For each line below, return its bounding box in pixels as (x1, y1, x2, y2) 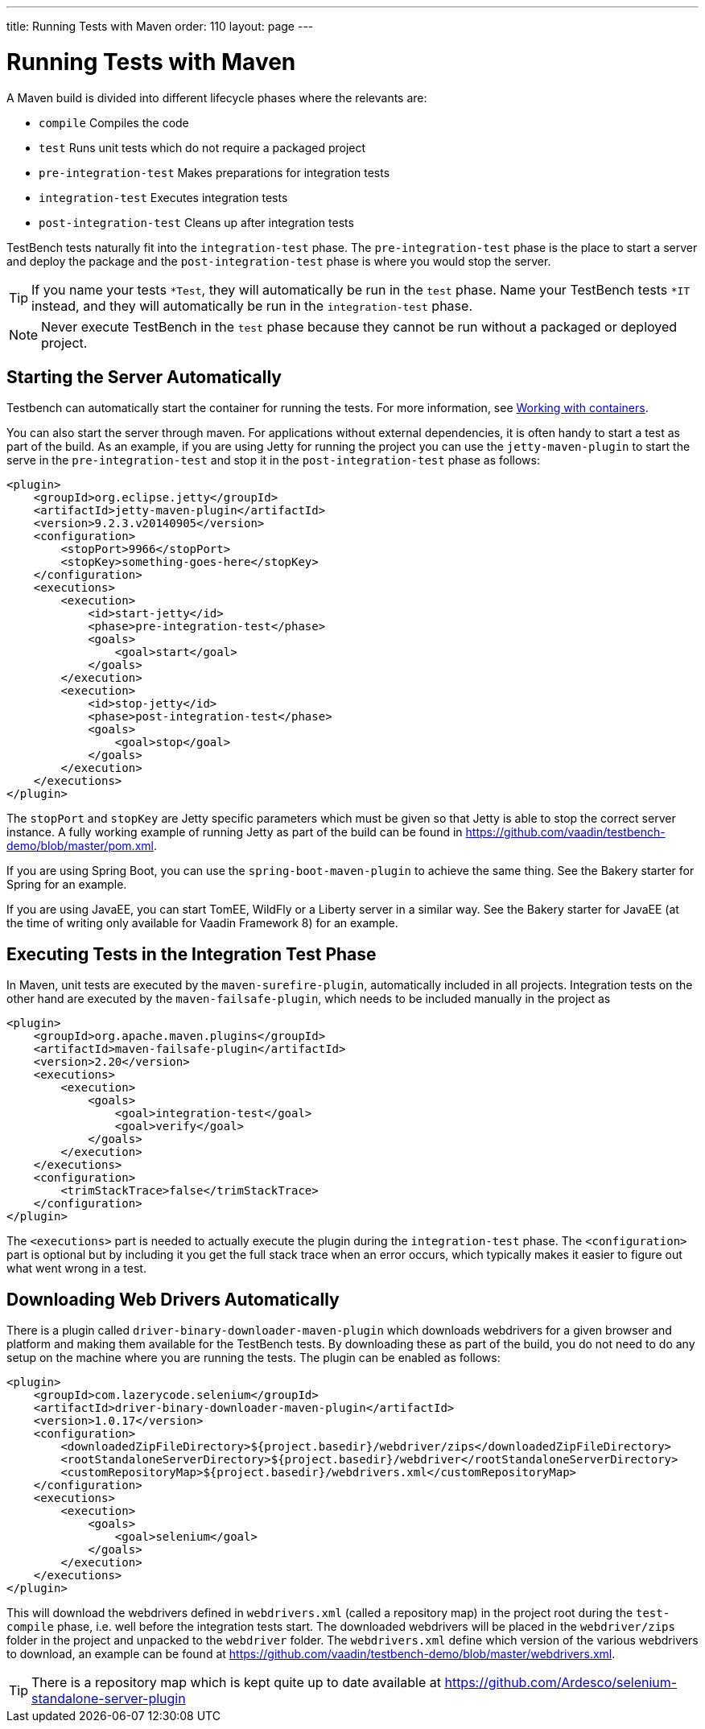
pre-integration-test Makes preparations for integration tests (39, 165, 390, 180)
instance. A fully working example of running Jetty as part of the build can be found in (6, 825, 463, 840)
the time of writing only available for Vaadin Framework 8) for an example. (6, 916, 398, 931)
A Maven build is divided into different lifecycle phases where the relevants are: (6, 90, 427, 105)
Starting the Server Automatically (6, 366, 282, 387)
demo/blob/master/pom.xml (6, 839, 154, 853)
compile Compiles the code (39, 115, 189, 130)
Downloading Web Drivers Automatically (6, 1289, 340, 1310)
